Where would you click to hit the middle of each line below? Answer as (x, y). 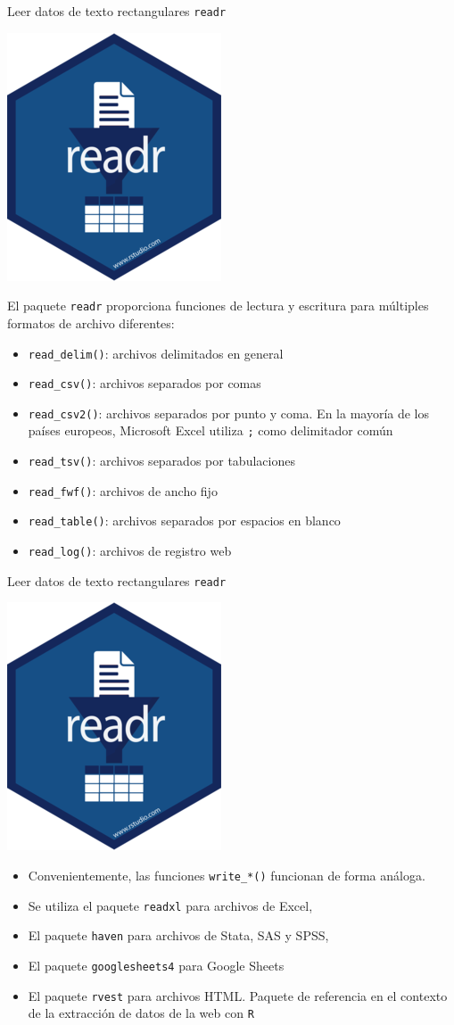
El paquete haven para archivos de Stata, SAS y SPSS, (178, 935)
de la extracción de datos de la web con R (141, 1013)
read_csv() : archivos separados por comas (144, 383)
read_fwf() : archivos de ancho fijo (123, 490)
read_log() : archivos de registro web (130, 551)
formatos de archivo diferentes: (91, 322)
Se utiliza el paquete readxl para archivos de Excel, (170, 905)
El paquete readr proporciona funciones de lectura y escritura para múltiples (218, 306)
